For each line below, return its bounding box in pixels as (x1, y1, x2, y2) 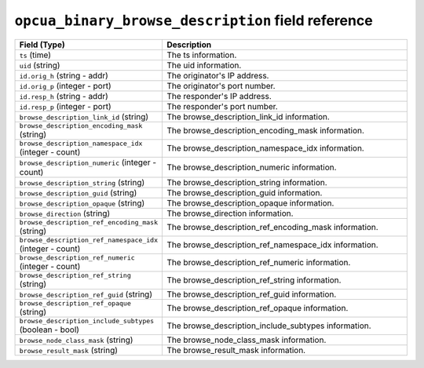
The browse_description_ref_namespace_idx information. (166, 239, 378, 250)
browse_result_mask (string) (19, 344, 118, 355)
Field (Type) (19, 39, 66, 50)
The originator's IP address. (166, 70, 269, 81)
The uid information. (166, 60, 242, 71)
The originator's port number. (166, 80, 276, 91)
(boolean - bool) (19, 324, 80, 335)
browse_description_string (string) (19, 177, 145, 188)
